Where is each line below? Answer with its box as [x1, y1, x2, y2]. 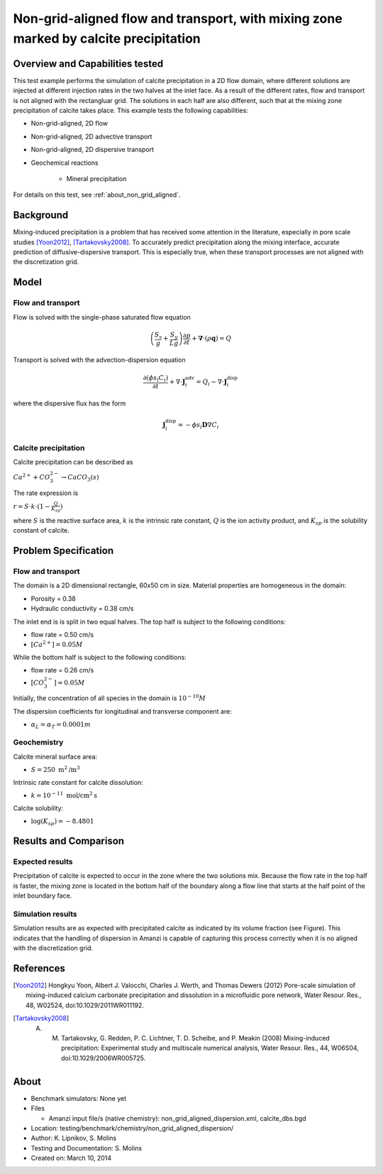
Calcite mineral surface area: [13, 752, 98, 761]
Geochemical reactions [30, 158, 99, 167]
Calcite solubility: [13, 803, 64, 812]
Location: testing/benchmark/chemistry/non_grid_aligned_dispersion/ [30, 1124, 234, 1132]
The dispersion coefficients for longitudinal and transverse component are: [13, 707, 232, 715]
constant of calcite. [13, 526, 70, 535]
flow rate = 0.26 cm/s [30, 666, 94, 675]
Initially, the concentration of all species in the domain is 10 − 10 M [13, 693, 206, 702]
